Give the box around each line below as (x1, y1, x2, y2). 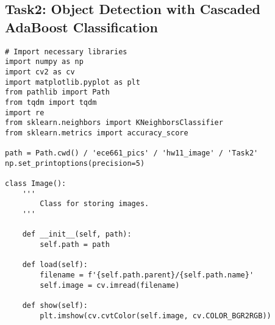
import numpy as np (5, 57, 84, 66)
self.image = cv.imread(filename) (40, 280, 180, 290)
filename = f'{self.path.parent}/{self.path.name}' (40, 271, 254, 280)
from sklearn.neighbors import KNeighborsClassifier (5, 118, 223, 127)
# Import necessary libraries (5, 47, 127, 56)
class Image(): (5, 179, 66, 188)
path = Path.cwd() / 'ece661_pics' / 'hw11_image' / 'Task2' (5, 149, 259, 158)
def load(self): (22, 260, 88, 270)
